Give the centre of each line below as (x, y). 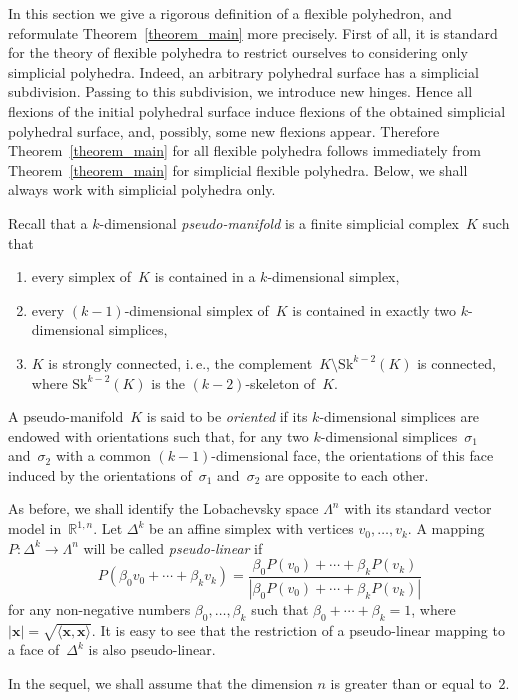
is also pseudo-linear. (152, 649)
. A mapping (446, 528)
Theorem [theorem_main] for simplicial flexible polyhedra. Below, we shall (238, 169)
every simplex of (81, 276)
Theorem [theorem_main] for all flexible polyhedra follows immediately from (244, 150)
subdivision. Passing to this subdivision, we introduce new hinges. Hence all (240, 91)
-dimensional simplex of (196, 309)
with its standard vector (418, 508)
